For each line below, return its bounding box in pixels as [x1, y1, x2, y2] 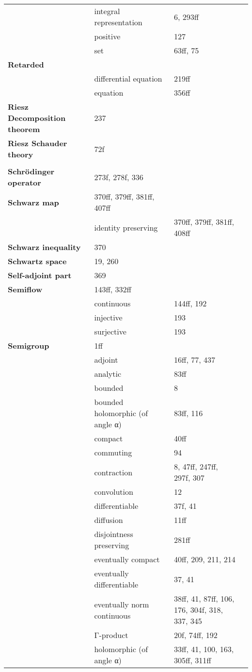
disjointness [94, 528, 133, 539]
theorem [8, 123, 40, 134]
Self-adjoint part [8, 269, 72, 281]
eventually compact [94, 554, 160, 565]
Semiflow [8, 284, 43, 295]
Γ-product [94, 629, 128, 640]
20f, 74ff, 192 [174, 629, 218, 640]
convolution [94, 486, 133, 497]
